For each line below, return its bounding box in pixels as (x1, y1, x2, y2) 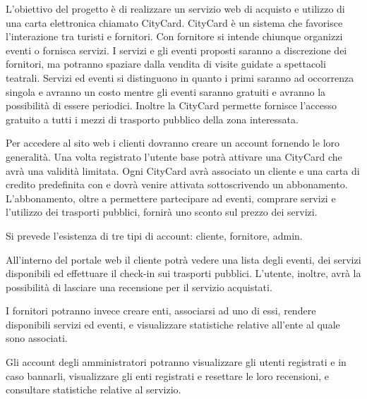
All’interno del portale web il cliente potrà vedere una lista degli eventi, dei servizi (6, 252, 361, 266)
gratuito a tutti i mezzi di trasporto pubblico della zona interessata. (6, 111, 299, 126)
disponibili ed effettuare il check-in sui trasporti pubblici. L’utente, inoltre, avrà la (6, 266, 361, 281)
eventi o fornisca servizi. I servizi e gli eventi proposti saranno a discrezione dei (6, 42, 347, 57)
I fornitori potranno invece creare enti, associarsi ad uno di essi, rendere (6, 303, 316, 318)
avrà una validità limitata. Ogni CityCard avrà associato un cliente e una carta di (6, 163, 360, 178)
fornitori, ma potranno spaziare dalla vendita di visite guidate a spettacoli (6, 56, 326, 71)
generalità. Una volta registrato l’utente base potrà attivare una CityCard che (6, 149, 342, 164)
